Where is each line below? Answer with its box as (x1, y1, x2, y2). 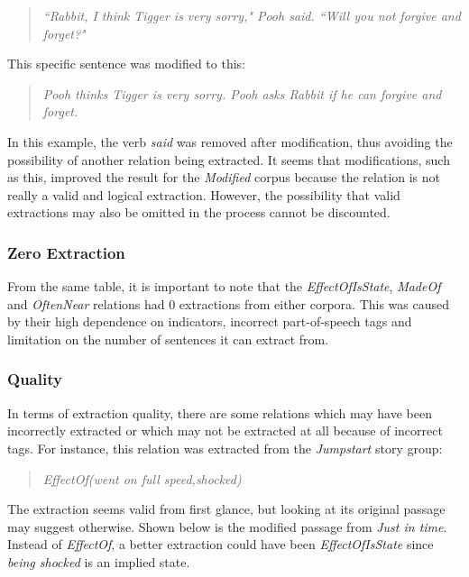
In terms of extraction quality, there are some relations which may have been (7, 403, 432, 422)
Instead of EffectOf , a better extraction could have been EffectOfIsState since (7, 535, 434, 554)
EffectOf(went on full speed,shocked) (42, 469, 242, 488)
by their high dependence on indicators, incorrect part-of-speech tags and (7, 312, 412, 331)
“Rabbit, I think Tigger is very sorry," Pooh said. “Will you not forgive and (42, 6, 461, 24)
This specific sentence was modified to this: (7, 54, 246, 73)
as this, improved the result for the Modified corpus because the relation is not (7, 168, 441, 187)
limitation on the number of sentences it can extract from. (7, 329, 329, 348)
